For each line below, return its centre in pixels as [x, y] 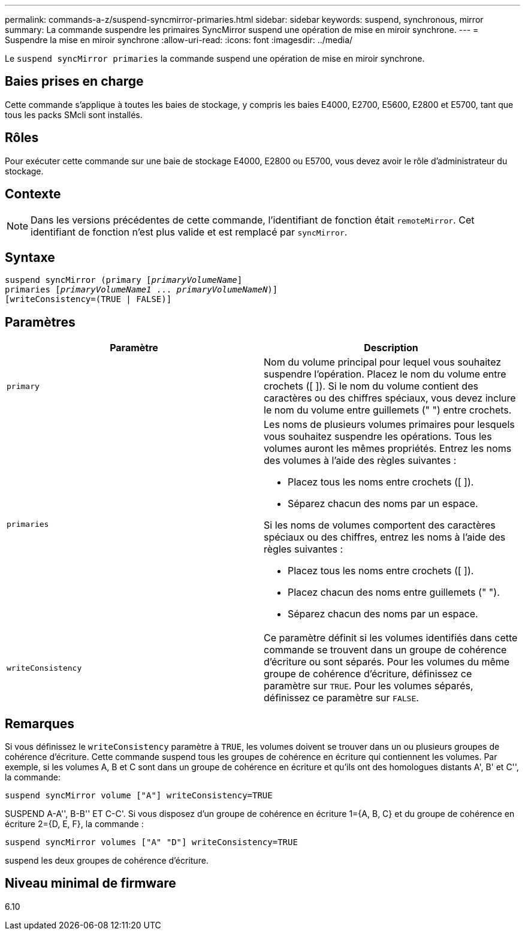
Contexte [33, 194]
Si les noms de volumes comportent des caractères [380, 525]
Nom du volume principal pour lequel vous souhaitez [383, 362]
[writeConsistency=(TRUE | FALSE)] [88, 299]
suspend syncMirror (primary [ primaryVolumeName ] [124, 280]
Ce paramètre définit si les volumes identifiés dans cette [391, 638]
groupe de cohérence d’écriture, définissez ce [368, 674]
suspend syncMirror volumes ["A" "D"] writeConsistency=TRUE [151, 842]
